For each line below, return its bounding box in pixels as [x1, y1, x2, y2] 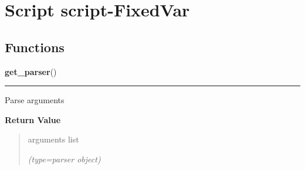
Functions [5, 38, 65, 56]
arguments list [28, 133, 79, 145]
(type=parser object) [28, 152, 101, 165]
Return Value [5, 113, 61, 125]
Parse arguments [5, 94, 65, 106]
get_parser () [5, 65, 57, 77]
